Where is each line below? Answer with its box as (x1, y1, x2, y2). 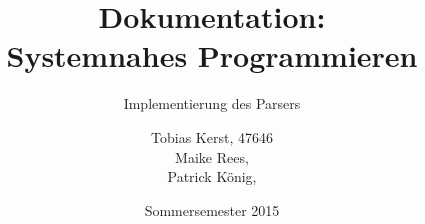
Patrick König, (167, 166, 257, 187)
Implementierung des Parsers (123, 93, 301, 114)
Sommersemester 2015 (144, 199, 280, 220)
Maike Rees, (175, 146, 249, 167)
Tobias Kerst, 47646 (151, 126, 273, 147)
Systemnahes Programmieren (6, 35, 418, 76)
